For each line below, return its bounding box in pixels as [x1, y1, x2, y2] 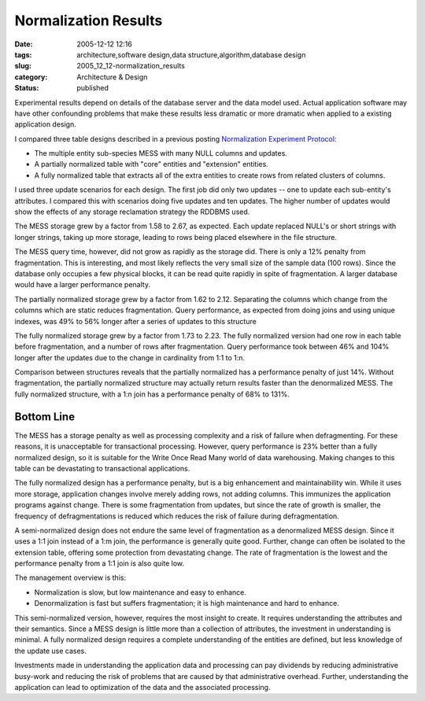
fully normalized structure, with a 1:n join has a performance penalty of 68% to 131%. [14, 389, 290, 399]
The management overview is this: [14, 573, 126, 582]
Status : [14, 83, 39, 93]
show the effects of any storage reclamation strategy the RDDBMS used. [14, 207, 250, 216]
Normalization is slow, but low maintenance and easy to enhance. [34, 587, 247, 597]
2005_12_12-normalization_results [76, 61, 185, 71]
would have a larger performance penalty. [14, 280, 151, 290]
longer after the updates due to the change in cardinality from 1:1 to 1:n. [14, 352, 246, 362]
